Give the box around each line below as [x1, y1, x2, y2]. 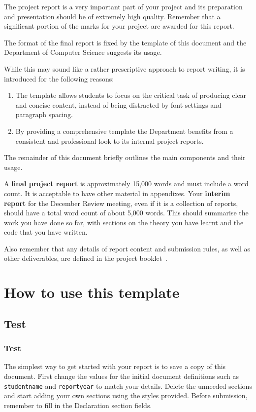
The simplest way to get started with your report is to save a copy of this [4, 361, 226, 371]
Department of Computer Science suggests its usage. [4, 47, 162, 57]
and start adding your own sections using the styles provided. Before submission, [4, 390, 248, 401]
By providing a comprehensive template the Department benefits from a [15, 125, 233, 136]
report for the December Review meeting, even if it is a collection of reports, [4, 198, 238, 208]
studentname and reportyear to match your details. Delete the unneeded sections [4, 380, 252, 391]
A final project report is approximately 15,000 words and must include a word [4, 178, 249, 189]
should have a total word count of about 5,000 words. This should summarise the [4, 207, 249, 218]
